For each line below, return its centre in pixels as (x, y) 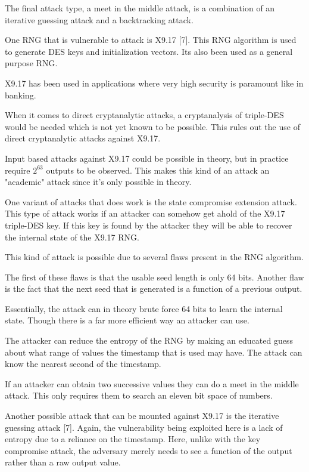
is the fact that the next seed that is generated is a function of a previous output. (154, 289)
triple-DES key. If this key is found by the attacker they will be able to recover (149, 225)
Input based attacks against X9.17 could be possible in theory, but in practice (147, 158)
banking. (21, 95)
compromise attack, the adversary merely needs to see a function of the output (149, 450)
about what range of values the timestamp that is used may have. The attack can (154, 352)
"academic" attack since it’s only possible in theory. (98, 182)
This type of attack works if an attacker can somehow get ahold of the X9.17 (145, 213)
